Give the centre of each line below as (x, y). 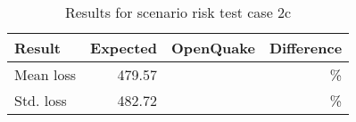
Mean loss (46, 74)
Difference (306, 48)
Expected (124, 48)
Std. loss (41, 100)
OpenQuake (213, 48)
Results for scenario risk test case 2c (178, 12)
